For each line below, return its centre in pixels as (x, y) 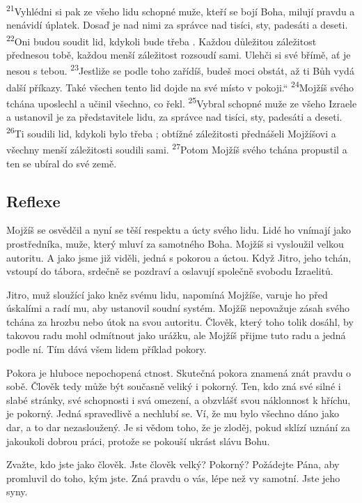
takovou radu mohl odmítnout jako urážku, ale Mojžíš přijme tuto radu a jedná (176, 335)
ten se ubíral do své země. (62, 163)
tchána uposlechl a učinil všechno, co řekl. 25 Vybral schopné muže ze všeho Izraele (182, 102)
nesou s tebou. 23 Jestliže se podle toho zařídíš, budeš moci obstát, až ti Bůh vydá (180, 70)
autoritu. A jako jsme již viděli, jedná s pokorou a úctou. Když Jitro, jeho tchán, (179, 257)
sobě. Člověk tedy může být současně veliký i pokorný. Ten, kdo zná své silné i (174, 386)
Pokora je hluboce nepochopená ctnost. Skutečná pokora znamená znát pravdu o (179, 372)
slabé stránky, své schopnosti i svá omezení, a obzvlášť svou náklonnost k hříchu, (179, 399)
